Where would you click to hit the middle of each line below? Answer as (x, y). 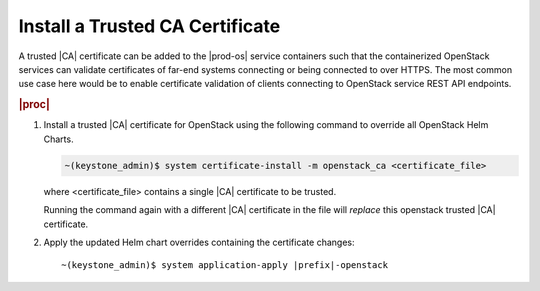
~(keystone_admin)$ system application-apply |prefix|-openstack (225, 265)
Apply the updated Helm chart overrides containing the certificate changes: (199, 242)
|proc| (34, 105)
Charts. (58, 139)
